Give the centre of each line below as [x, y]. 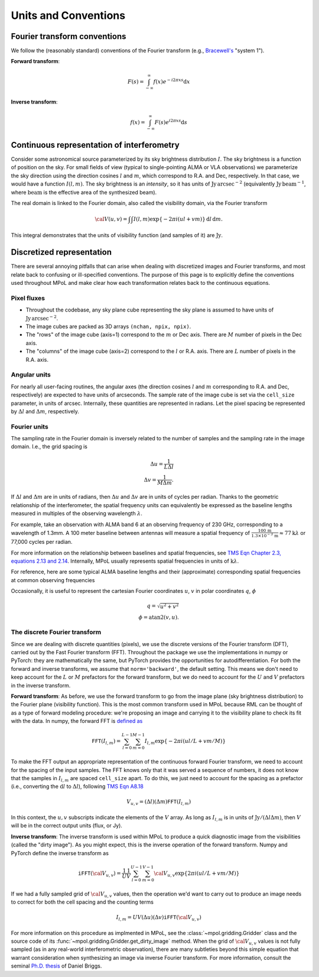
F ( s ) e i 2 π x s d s [171, 121]
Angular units [31, 375]
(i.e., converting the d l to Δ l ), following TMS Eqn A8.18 [77, 787]
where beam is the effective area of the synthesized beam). [84, 192]
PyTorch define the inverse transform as [60, 853]
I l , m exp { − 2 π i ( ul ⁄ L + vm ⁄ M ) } [185, 742]
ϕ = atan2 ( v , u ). [159, 617]
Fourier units [30, 427]
